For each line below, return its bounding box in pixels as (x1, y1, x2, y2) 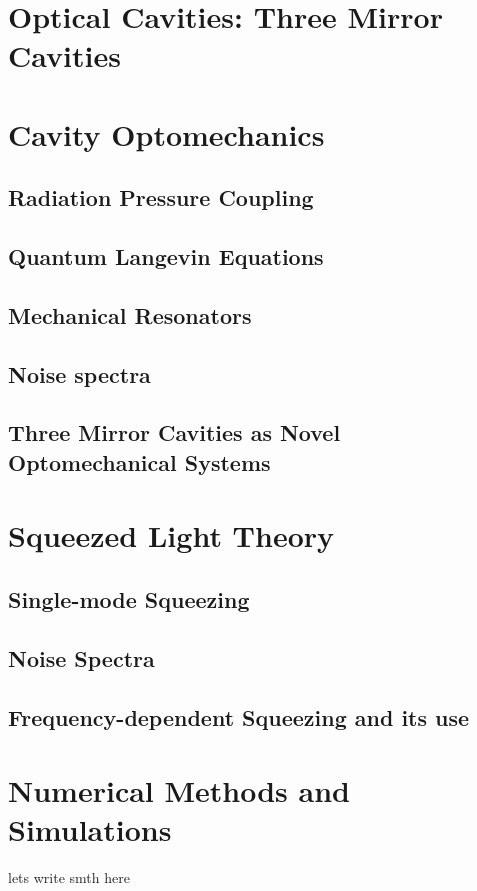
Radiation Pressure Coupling (8, 182, 314, 213)
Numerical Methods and (8, 770, 350, 811)
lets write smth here (8, 867, 130, 888)
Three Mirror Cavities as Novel (8, 417, 341, 448)
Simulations (8, 809, 172, 850)
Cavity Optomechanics (8, 113, 325, 154)
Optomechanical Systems (8, 446, 271, 477)
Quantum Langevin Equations (8, 241, 324, 272)
